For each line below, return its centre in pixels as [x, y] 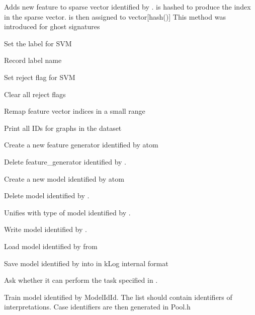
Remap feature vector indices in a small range [75, 111]
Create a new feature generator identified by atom [81, 145]
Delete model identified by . [47, 195]
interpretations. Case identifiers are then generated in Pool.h [97, 307]
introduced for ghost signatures [52, 26]
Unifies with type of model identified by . [67, 212]
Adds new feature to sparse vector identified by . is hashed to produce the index [127, 7]
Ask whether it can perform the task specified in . [81, 280]
